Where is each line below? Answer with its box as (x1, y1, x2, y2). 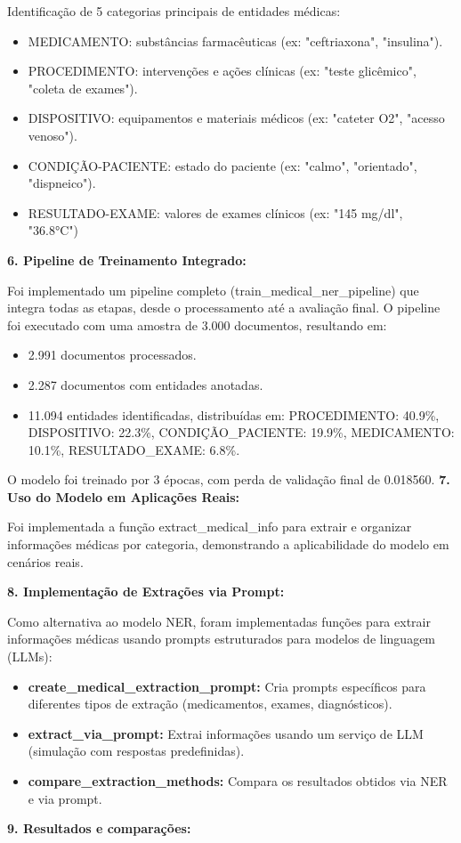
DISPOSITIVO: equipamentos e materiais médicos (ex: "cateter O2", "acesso (28, 109, 445, 127)
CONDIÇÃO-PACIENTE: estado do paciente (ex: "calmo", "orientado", (28, 156, 417, 174)
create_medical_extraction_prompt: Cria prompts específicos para (28, 677, 426, 695)
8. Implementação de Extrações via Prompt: (7, 582, 285, 601)
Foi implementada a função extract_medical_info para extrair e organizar (7, 517, 412, 536)
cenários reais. (7, 552, 84, 571)
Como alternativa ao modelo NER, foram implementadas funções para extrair (7, 612, 431, 630)
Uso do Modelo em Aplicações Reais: (7, 487, 240, 506)
